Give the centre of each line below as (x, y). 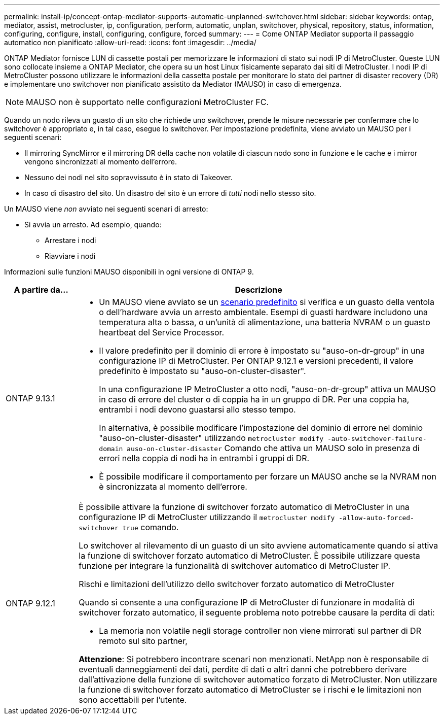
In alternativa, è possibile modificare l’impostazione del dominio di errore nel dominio (261, 428)
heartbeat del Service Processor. (162, 332)
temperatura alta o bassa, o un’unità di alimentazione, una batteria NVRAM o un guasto (265, 322)
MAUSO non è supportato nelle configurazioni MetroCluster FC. (147, 102)
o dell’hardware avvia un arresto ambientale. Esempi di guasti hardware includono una (264, 312)
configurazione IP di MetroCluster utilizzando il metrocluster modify (207, 517)
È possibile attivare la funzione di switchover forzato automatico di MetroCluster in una (244, 507)
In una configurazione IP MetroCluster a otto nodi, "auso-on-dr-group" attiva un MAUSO (268, 389)
